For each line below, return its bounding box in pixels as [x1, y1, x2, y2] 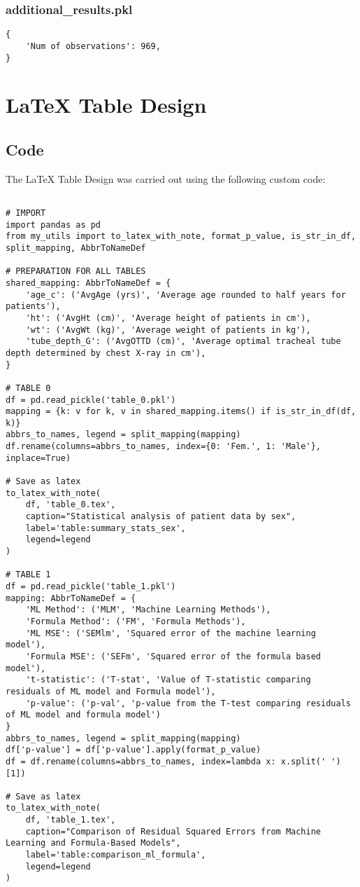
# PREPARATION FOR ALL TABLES [6, 266, 146, 277]
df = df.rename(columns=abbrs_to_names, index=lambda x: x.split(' [6, 756, 326, 766]
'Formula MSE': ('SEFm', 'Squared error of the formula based [25, 651, 322, 661]
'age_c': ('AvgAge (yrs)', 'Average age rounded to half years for [25, 289, 346, 300]
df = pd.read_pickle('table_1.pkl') [6, 582, 176, 592]
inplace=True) [6, 453, 71, 463]
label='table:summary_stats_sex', [25, 523, 186, 533]
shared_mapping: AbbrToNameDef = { [6, 277, 171, 288]
